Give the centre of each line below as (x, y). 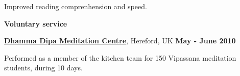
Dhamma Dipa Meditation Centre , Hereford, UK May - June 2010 (120, 41)
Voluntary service (36, 23)
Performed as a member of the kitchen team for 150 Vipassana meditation (120, 57)
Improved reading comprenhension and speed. (76, 6)
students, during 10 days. (43, 68)
